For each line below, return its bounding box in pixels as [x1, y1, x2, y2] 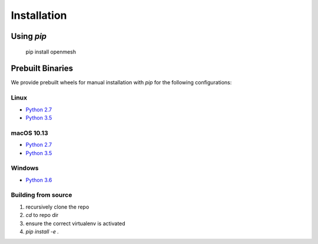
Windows [11, 164, 39, 172]
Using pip [11, 31, 47, 41]
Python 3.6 [25, 176, 52, 183]
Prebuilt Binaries [11, 64, 74, 74]
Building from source [11, 191, 72, 199]
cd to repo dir [25, 212, 59, 219]
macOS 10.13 [11, 128, 48, 137]
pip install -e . [25, 227, 59, 235]
